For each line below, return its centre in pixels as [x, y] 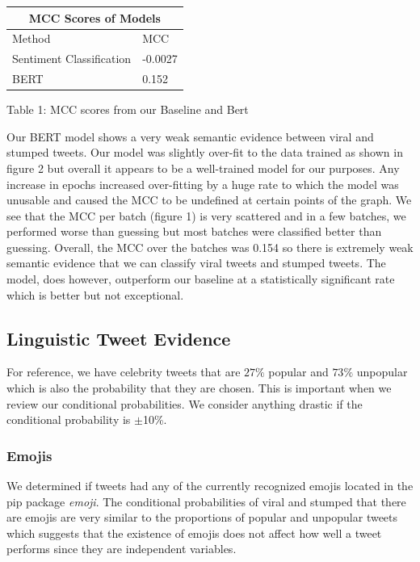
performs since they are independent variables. [122, 549]
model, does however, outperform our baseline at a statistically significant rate [201, 279]
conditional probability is [69, 419]
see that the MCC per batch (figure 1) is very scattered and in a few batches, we [206, 215]
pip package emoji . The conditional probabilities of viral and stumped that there [206, 501]
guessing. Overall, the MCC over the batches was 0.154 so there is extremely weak [210, 247]
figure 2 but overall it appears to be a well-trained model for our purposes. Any [203, 168]
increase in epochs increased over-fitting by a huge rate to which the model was [203, 184]
